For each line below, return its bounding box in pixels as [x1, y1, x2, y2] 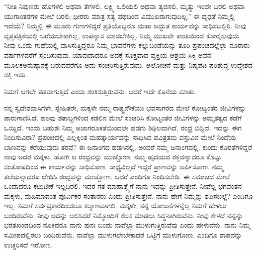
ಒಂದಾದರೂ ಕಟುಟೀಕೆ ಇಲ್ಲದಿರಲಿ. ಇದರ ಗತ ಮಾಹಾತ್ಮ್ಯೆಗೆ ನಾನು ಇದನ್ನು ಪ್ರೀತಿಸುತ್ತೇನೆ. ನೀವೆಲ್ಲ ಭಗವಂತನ [4, 181, 242, 191]
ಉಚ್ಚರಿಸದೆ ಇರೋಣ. [4, 239, 52, 250]
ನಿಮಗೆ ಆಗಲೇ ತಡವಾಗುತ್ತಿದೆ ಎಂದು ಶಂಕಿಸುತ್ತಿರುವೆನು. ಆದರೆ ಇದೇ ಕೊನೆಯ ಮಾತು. [4, 86, 196, 96]
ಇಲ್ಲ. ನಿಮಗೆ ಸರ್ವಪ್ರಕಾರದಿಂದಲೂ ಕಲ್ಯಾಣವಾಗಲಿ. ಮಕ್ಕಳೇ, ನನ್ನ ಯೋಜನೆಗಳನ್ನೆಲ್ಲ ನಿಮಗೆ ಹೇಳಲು [4, 200, 227, 211]
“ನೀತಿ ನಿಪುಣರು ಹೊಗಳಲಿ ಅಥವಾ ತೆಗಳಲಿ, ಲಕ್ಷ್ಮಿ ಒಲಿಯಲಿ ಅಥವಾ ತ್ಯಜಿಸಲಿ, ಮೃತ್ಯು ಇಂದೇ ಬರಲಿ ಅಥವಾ [4, 1, 245, 11]
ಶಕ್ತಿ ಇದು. [4, 69, 27, 80]
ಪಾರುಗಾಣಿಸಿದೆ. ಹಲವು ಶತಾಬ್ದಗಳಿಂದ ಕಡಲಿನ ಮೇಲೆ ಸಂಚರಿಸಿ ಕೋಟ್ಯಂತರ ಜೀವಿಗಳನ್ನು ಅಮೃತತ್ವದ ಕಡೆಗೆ [4, 112, 242, 123]
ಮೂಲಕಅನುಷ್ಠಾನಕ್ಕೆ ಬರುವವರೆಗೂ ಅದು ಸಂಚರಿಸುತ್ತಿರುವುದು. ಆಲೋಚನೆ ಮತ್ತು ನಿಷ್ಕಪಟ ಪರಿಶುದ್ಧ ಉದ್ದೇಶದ [4, 59, 253, 70]
